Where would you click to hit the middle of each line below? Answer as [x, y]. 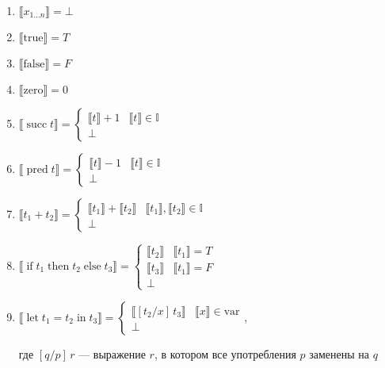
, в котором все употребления [225, 353]
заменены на [339, 353]
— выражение [112, 353]
